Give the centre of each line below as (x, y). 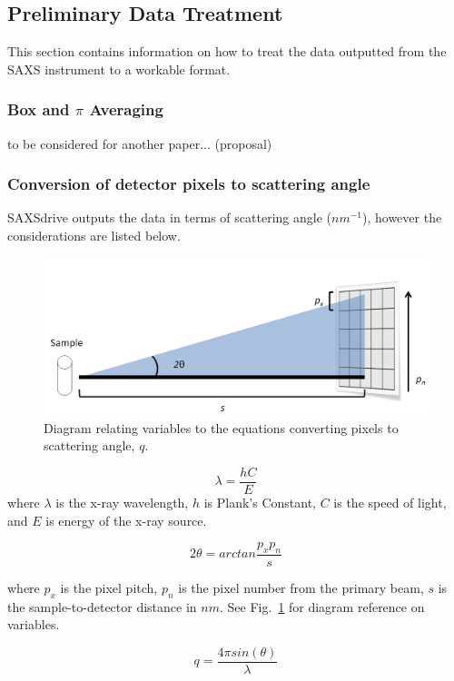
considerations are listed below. (94, 236)
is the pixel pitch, (109, 587)
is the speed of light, (390, 502)
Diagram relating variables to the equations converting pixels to (221, 427)
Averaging (126, 109)
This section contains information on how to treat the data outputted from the (227, 51)
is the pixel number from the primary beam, (301, 587)
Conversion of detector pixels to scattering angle (189, 184)
